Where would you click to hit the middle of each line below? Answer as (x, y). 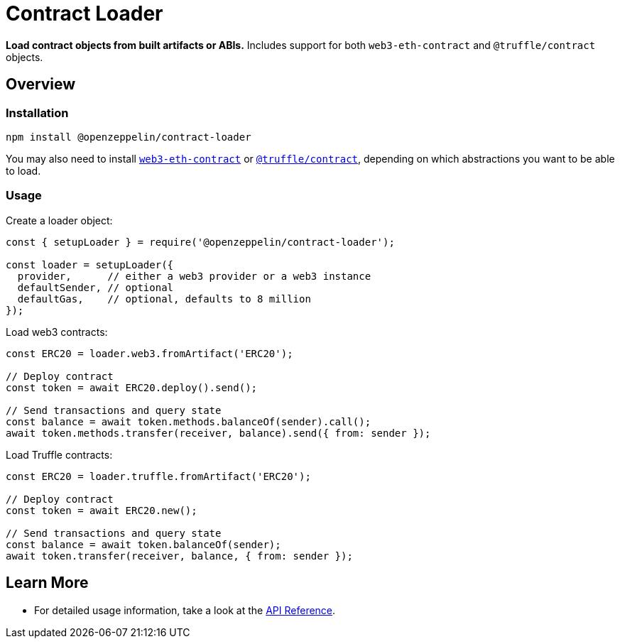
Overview (41, 84)
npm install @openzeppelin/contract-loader (129, 137)
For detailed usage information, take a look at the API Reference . (185, 610)
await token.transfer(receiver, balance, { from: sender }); (179, 556)
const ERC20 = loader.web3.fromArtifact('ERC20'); (149, 353)
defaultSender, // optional (96, 287)
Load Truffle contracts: (59, 454)
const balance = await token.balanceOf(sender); (143, 544)
